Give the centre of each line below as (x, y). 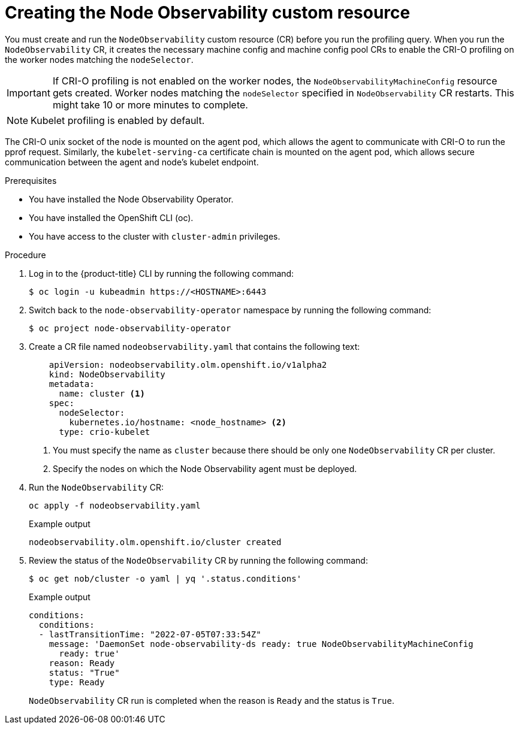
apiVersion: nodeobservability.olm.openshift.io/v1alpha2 (188, 364)
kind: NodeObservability (107, 374)
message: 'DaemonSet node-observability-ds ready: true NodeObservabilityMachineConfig (261, 644)
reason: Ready (82, 663)
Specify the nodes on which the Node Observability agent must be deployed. (205, 468)
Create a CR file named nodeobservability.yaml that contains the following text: (194, 346)
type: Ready (77, 682)
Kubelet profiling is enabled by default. (118, 120)
